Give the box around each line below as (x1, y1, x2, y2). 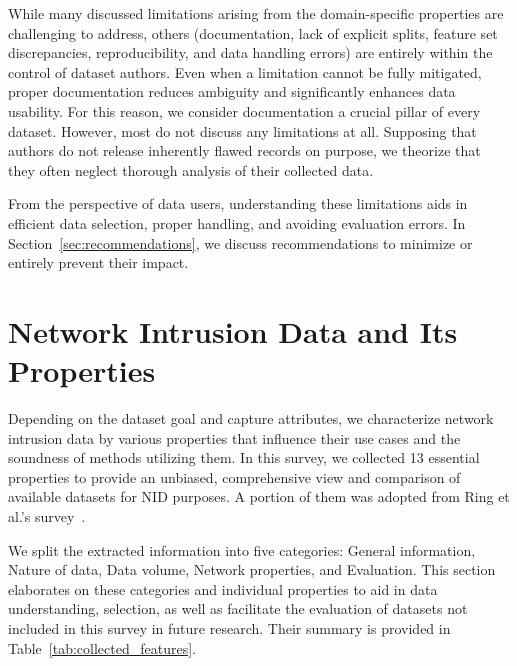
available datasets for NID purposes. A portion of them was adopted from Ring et (8, 486, 510, 507)
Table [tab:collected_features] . (8, 637, 196, 658)
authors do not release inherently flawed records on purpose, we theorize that (8, 140, 481, 161)
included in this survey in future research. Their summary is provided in (8, 617, 451, 638)
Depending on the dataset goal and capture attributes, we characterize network (8, 408, 494, 429)
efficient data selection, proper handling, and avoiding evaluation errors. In (8, 212, 466, 233)
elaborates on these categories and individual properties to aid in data (8, 578, 438, 599)
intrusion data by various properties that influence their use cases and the (8, 427, 461, 448)
